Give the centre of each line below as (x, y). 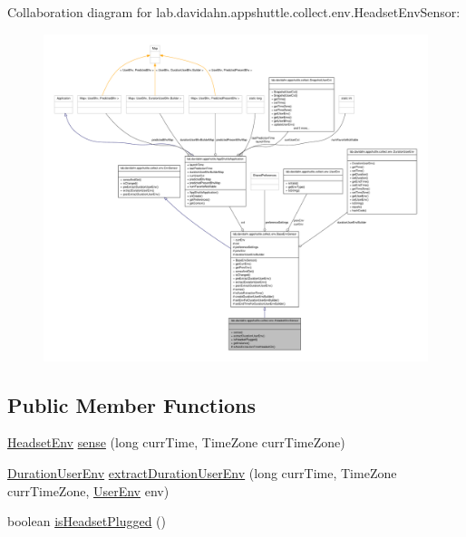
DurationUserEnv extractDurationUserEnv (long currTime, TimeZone (202, 473)
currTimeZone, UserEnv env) (88, 490)
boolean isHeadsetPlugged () (87, 521)
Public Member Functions (131, 404)
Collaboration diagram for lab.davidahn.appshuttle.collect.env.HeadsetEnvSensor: (234, 12)
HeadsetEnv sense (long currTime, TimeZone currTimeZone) (176, 442)
